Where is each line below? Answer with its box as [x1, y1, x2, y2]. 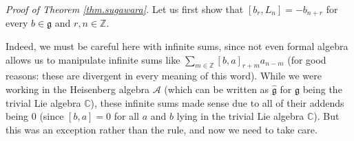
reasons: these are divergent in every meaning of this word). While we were [6, 68, 322, 83]
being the [302, 82, 342, 97]
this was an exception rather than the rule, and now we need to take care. [6, 122, 317, 136]
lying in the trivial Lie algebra [176, 109, 304, 123]
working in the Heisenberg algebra [6, 82, 150, 97]
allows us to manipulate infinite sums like [6, 52, 180, 66]
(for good [287, 52, 326, 66]
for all [114, 109, 139, 123]
